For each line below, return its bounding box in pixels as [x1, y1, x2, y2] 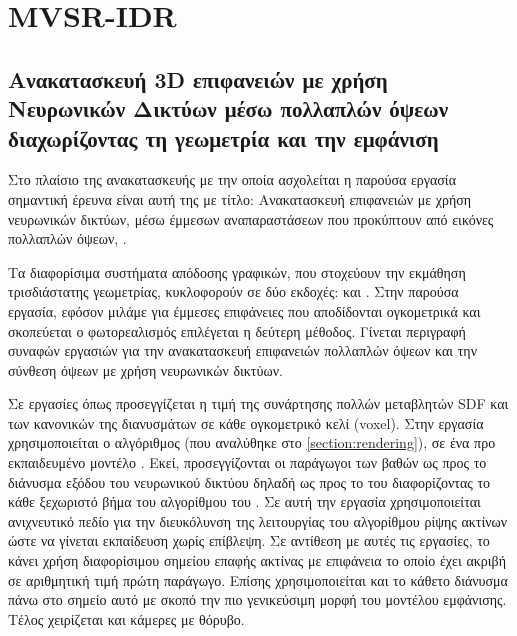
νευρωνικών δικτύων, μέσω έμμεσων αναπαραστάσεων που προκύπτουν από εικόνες [8, 208, 494, 229]
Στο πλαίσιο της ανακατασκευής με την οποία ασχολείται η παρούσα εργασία [8, 169, 456, 190]
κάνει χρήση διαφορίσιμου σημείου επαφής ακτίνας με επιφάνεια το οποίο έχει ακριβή [8, 550, 506, 571]
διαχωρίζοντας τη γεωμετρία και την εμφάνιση [8, 122, 439, 153]
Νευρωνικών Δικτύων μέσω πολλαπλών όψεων [8, 93, 449, 124]
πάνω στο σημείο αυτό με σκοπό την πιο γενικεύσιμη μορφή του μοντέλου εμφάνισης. [8, 589, 507, 610]
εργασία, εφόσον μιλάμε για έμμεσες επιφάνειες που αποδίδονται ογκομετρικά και [8, 300, 481, 321]
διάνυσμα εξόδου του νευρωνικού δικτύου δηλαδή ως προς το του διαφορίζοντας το [8, 471, 491, 492]
